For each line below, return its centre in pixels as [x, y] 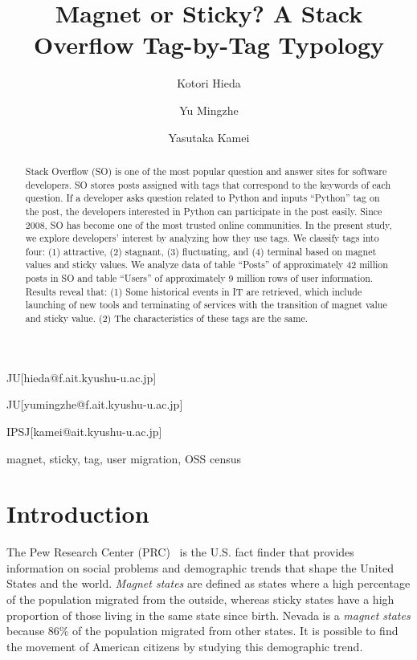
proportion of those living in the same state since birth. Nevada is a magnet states [208, 615]
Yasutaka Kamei [209, 137]
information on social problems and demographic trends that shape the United [200, 567]
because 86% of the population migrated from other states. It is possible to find [202, 631]
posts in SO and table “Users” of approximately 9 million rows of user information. [199, 278]
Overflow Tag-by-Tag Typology [209, 45]
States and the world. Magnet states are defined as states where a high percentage [208, 583]
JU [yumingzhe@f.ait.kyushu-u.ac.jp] [95, 404]
